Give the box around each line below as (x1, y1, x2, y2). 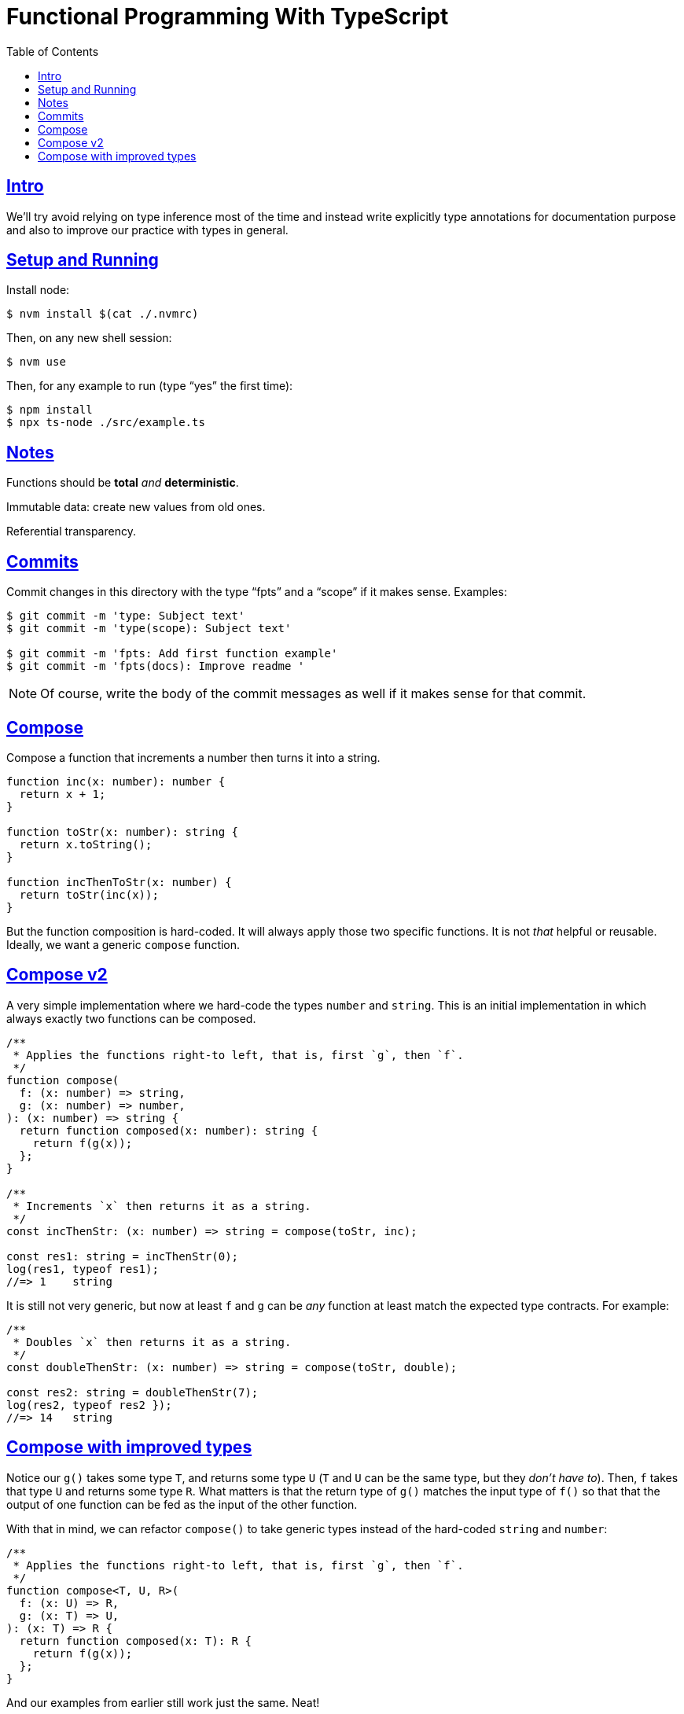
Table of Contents (6, 44, 99, 58)
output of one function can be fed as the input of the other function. (6, 1497, 358, 1511)
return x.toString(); (19, 837, 153, 851)
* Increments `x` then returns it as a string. (13, 1199, 311, 1212)
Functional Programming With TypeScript (6, 3, 449, 30)
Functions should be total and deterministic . (6, 476, 239, 490)
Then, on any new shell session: (6, 331, 172, 345)
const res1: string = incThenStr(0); (6, 1249, 239, 1263)
